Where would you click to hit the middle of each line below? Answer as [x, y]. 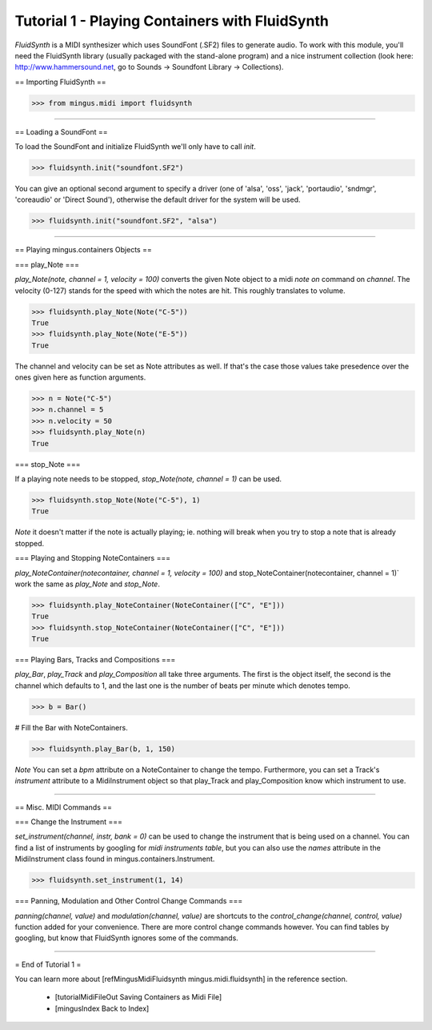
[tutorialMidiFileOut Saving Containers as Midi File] [138, 997]
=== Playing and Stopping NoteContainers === [93, 558]
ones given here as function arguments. [80, 377]
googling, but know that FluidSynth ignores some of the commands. [127, 938]
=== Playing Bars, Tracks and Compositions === [95, 660]
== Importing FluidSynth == [61, 82]
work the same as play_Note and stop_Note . [87, 584]
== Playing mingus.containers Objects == [83, 250]
